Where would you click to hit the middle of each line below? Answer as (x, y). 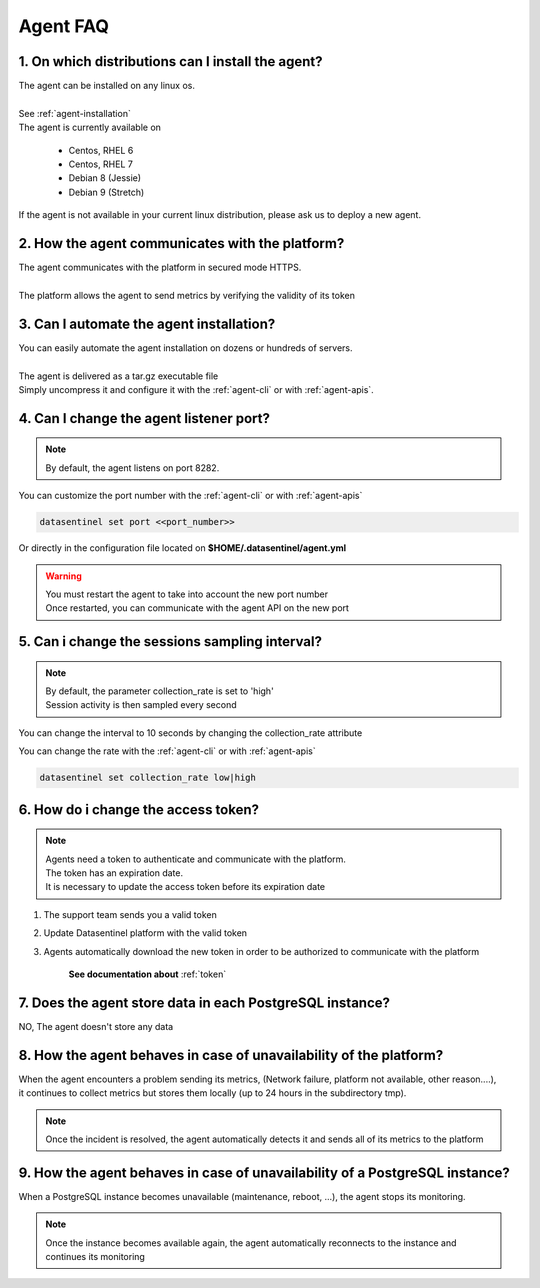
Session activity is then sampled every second (141, 705)
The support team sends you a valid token (130, 914)
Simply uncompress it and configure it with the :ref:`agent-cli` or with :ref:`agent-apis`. (196, 389)
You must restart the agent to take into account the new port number (187, 594)
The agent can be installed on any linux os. (106, 86)
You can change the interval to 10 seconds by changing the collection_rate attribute (190, 732)
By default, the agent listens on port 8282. (132, 467)
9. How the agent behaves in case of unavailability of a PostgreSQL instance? (264, 1172)
